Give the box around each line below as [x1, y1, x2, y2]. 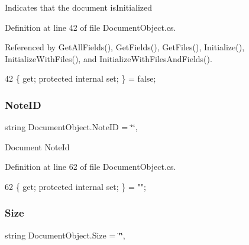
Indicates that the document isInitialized [5, 1, 153, 13]
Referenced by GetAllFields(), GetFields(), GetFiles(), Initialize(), [5, 41, 245, 53]
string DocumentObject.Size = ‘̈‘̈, [5, 228, 125, 241]
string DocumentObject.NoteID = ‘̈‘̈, [5, 121, 138, 133]
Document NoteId [5, 140, 70, 153]
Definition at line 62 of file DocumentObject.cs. [5, 160, 176, 173]
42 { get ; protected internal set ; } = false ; [5, 72, 156, 85]
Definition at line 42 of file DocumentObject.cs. [5, 21, 176, 33]
